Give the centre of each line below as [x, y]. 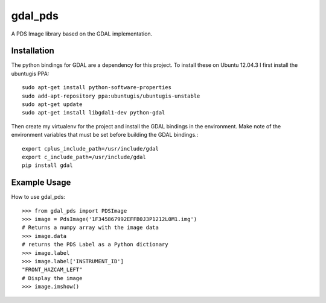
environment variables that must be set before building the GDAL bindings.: [105, 135]
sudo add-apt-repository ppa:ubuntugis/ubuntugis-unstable [111, 96]
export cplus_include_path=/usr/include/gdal [91, 148]
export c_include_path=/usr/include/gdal [84, 157]
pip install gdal [47, 165]
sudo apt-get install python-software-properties [97, 88]
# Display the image [52, 278]
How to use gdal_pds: [38, 197]
